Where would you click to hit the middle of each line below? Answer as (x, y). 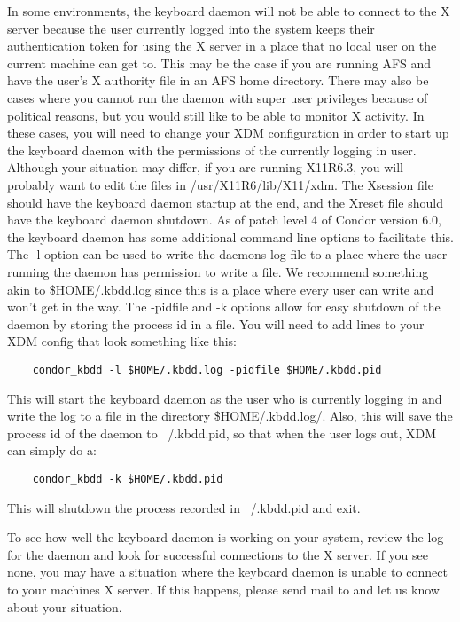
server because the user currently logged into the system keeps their (191, 28)
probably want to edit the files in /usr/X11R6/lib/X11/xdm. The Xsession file (220, 184)
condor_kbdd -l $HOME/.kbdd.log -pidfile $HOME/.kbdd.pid (207, 370)
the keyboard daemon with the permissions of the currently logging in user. (212, 150)
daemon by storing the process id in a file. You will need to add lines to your (216, 323)
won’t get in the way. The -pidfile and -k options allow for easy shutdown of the (224, 307)
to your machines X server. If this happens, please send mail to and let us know (223, 589)
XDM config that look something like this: (122, 341)
